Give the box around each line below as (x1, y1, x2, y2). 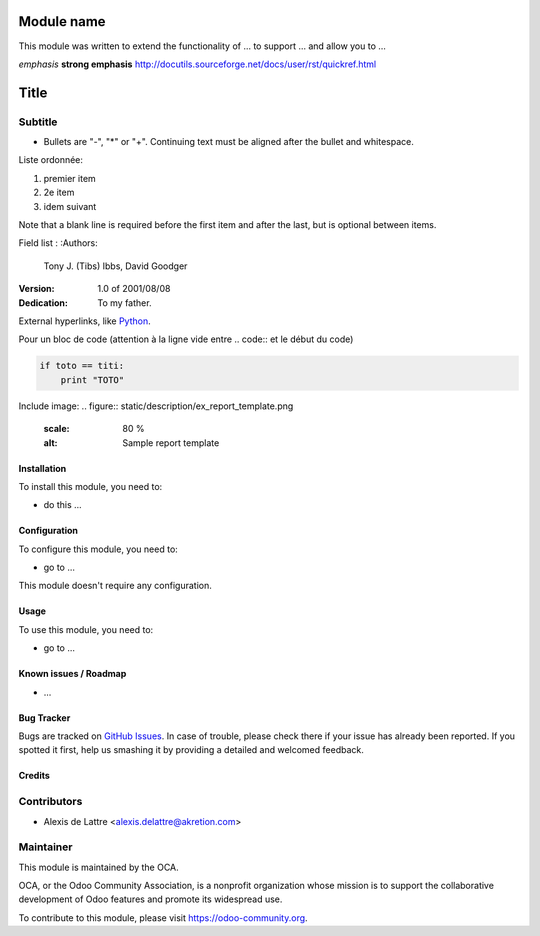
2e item (43, 186, 75, 199)
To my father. (97, 296, 152, 309)
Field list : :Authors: (18, 237, 99, 249)
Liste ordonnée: (18, 154, 84, 166)
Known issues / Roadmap (18, 668, 127, 680)
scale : (43, 423, 70, 435)
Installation (18, 462, 67, 474)
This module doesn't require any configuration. (18, 580, 212, 592)
